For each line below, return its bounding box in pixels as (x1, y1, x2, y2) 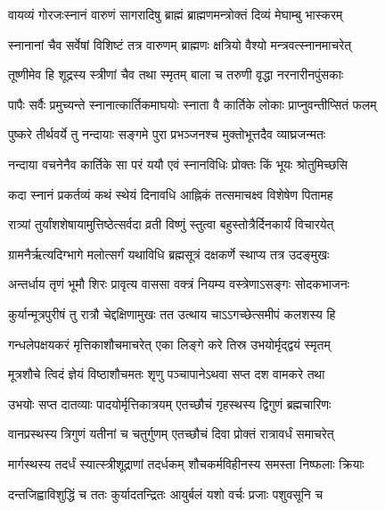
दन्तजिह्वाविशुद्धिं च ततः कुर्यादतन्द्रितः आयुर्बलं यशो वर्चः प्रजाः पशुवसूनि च (8, 484, 324, 503)
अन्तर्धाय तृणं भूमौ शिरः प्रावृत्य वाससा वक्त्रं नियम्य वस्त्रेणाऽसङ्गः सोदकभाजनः (8, 275, 349, 293)
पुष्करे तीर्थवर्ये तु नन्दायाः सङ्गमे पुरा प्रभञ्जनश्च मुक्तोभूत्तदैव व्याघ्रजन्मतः (8, 125, 326, 144)
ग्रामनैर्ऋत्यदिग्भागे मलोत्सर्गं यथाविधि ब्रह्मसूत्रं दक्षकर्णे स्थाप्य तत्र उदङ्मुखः (8, 244, 330, 263)
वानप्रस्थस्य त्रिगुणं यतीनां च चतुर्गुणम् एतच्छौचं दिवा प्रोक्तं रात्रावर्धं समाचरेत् (8, 424, 334, 443)
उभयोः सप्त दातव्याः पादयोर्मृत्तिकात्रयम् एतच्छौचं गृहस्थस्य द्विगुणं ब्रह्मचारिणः (8, 394, 332, 413)
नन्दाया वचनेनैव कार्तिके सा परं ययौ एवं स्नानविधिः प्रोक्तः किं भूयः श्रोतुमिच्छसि (8, 154, 348, 173)
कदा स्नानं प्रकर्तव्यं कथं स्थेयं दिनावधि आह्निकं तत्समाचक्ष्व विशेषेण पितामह (8, 185, 333, 203)
